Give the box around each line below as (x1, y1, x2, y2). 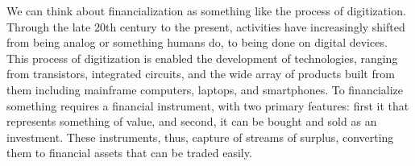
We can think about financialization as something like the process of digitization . (6, 2, 406, 19)
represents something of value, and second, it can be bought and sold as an (6, 113, 377, 130)
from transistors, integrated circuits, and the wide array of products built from (6, 65, 395, 82)
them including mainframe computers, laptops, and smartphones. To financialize (6, 81, 404, 98)
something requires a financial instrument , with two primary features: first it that (6, 97, 409, 114)
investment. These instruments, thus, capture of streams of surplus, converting (6, 128, 394, 145)
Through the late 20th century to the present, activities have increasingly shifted (6, 18, 405, 35)
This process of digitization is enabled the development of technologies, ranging (6, 49, 398, 66)
